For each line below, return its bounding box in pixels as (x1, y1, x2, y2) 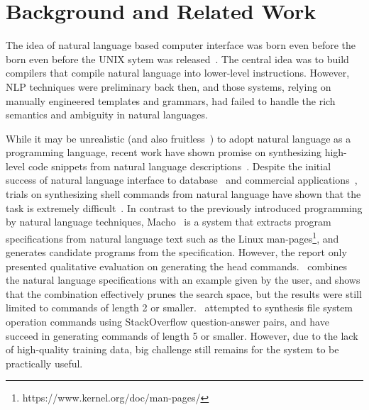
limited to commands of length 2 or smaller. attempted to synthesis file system (6, 300, 353, 315)
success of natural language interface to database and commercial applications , (6, 172, 358, 187)
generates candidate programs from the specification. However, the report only (6, 245, 347, 260)
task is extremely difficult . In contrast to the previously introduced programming (6, 200, 363, 215)
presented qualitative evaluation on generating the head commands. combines (6, 258, 347, 273)
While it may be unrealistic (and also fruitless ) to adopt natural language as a (6, 131, 351, 145)
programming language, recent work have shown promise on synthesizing (6, 145, 321, 160)
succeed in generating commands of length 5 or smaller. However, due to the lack (6, 328, 358, 343)
